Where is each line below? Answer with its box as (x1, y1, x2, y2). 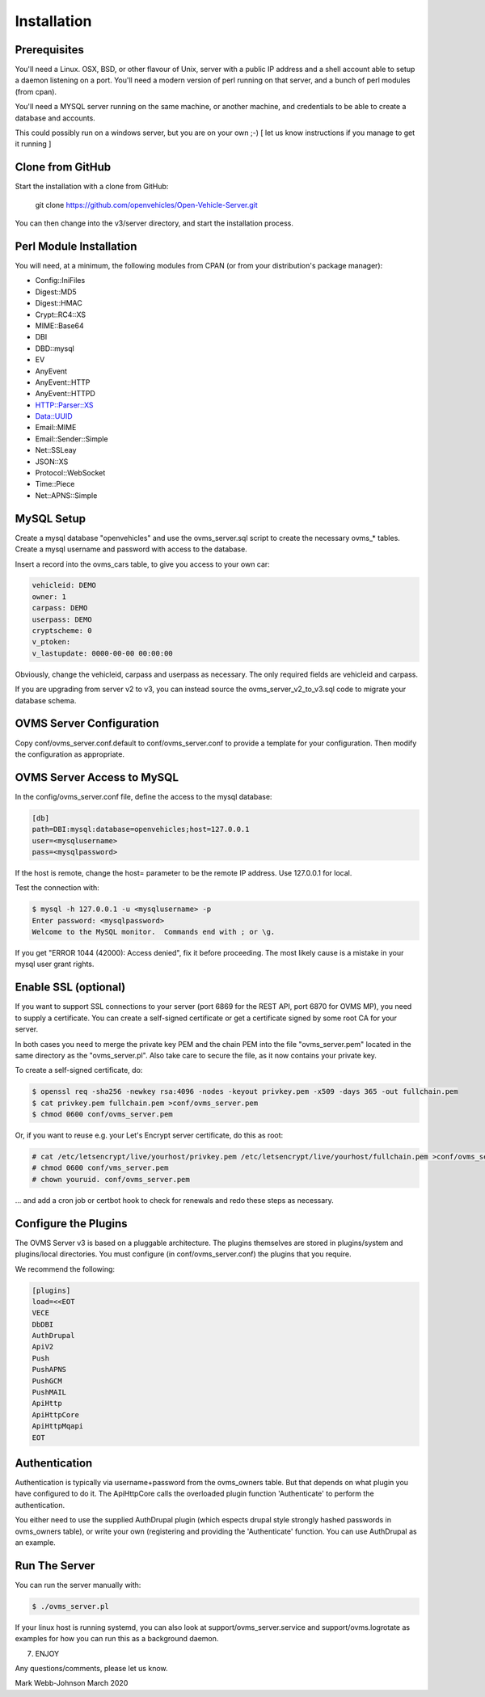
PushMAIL (32, 1387, 67, 1397)
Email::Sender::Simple (35, 433, 108, 444)
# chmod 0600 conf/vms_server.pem (32, 1163, 169, 1172)
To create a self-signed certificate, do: (15, 1066, 143, 1075)
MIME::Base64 (35, 320, 84, 331)
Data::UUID (35, 412, 73, 421)
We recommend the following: (15, 1264, 116, 1273)
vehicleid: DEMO (32, 580, 97, 590)
